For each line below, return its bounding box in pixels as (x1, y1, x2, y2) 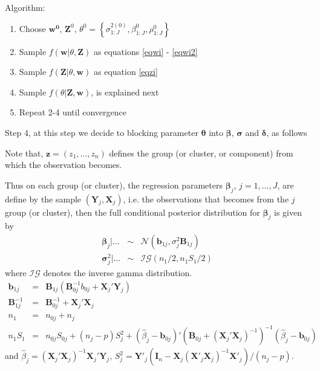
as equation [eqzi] (94, 65, 158, 78)
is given (273, 205, 302, 218)
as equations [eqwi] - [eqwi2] (94, 45, 198, 57)
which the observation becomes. (5, 158, 122, 171)
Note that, (5, 146, 44, 159)
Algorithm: (5, 1, 45, 13)
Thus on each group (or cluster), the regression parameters (5, 178, 223, 191)
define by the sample (5, 192, 82, 205)
